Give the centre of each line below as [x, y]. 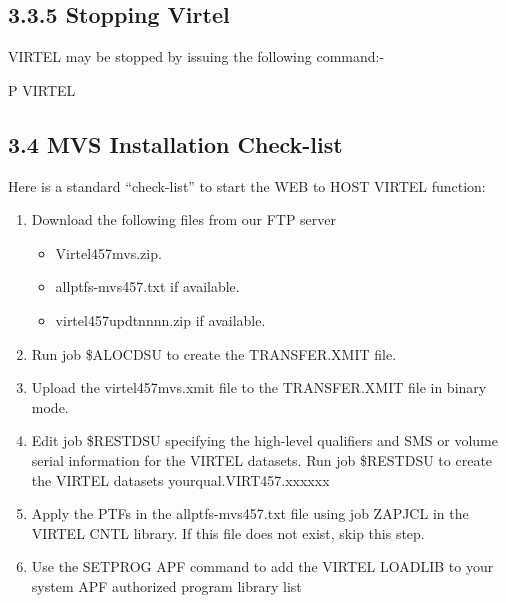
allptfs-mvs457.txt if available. [147, 286]
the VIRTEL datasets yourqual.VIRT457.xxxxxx [180, 479]
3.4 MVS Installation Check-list [175, 143]
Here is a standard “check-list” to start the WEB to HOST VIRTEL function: [247, 185]
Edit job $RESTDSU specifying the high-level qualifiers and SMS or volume [264, 440]
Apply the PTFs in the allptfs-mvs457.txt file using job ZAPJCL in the [250, 513]
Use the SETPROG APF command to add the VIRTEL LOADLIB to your [262, 566]
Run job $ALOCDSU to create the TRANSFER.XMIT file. [214, 353]
